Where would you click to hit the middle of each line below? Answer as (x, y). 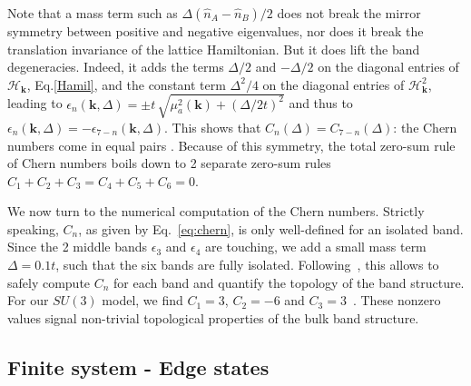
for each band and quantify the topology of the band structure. (289, 282)
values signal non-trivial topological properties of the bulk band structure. (213, 317)
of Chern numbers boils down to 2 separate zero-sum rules (169, 163)
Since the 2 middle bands (78, 247)
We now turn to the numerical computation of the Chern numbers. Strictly (216, 211)
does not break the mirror (349, 13)
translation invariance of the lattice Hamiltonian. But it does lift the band (214, 49)
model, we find (142, 300)
